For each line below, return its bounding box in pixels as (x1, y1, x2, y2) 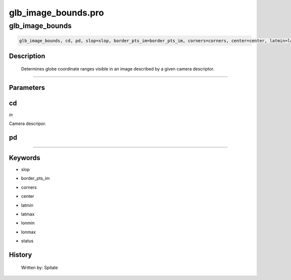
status (21, 238, 34, 244)
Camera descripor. (9, 121, 46, 126)
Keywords (9, 154, 41, 162)
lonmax (21, 229, 36, 235)
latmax (21, 211, 35, 217)
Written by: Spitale (21, 264, 58, 270)
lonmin (21, 220, 35, 226)
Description (9, 52, 46, 60)
